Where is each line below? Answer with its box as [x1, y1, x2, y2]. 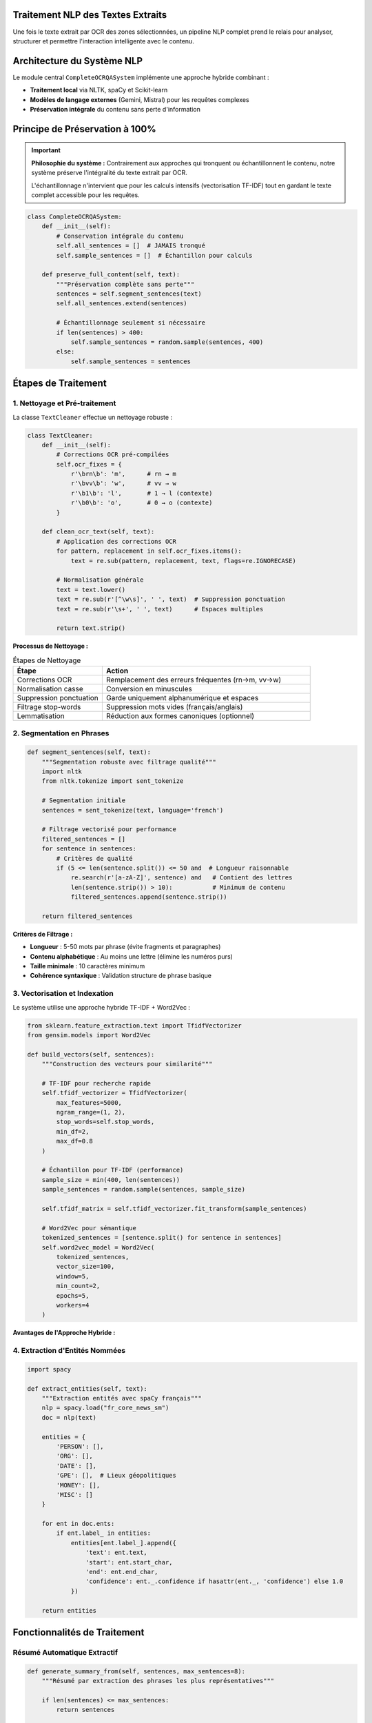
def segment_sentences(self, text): [27, 748, 152, 756]
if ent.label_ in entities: [56, 1529, 152, 1537]
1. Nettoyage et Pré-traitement [12, 398, 116, 408]
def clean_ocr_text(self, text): [41, 528, 155, 536]
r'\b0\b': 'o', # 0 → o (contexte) [70, 499, 213, 507]
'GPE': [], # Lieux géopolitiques [56, 1471, 177, 1480]
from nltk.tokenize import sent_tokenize [41, 777, 184, 785]
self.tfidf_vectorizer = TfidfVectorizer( [41, 1089, 187, 1097]
